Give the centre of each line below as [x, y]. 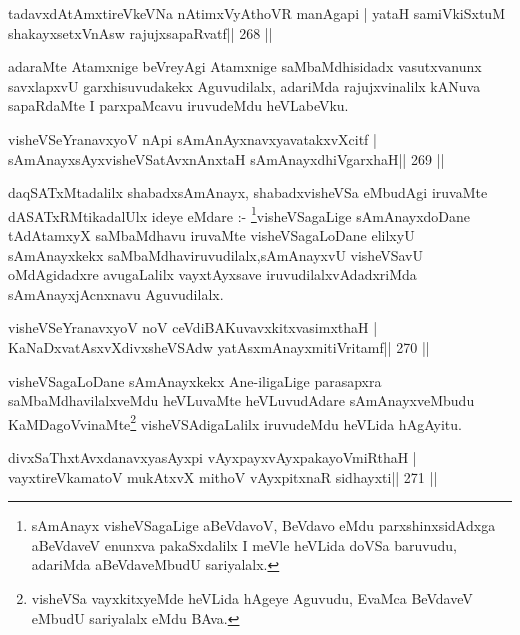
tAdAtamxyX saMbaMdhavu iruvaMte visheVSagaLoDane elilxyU [211, 235]
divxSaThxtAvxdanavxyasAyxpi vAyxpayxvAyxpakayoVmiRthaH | [212, 457]
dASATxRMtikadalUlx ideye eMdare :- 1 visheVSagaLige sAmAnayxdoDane [239, 214]
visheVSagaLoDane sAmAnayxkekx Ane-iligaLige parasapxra [195, 380]
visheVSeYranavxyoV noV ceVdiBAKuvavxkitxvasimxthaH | [193, 327]
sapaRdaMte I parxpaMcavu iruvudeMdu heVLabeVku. [178, 105]
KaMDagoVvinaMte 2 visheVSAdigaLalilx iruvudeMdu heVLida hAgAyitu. [235, 422]
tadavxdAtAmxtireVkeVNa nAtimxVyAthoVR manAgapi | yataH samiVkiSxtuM [256, 13]
